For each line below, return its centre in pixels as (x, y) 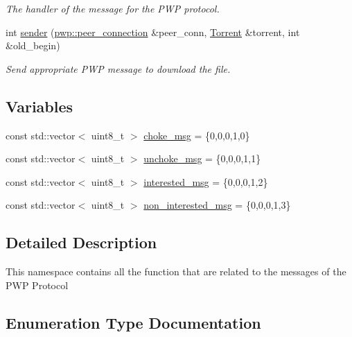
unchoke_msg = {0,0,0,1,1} (202, 158)
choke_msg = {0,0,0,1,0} (197, 135)
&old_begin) (33, 45)
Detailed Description (81, 242)
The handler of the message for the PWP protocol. (113, 8)
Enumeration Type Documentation (133, 322)
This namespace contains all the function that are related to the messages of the (176, 271)
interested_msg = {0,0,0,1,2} (206, 181)
